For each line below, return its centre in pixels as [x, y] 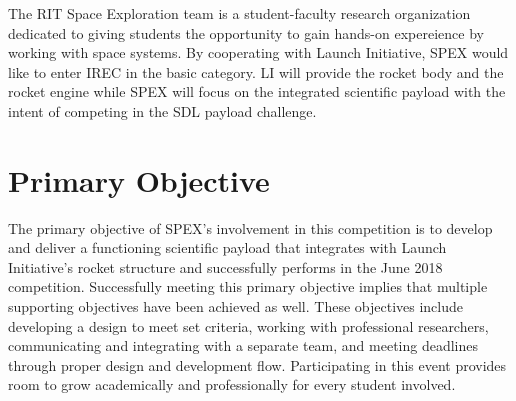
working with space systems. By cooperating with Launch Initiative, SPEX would [258, 52]
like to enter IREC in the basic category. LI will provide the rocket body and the [256, 71]
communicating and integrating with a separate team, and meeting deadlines [243, 345]
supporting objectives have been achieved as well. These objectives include [235, 306]
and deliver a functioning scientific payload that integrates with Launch [227, 247]
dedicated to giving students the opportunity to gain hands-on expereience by [246, 32]
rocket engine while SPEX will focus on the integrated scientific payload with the [257, 91]
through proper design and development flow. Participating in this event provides [257, 364]
